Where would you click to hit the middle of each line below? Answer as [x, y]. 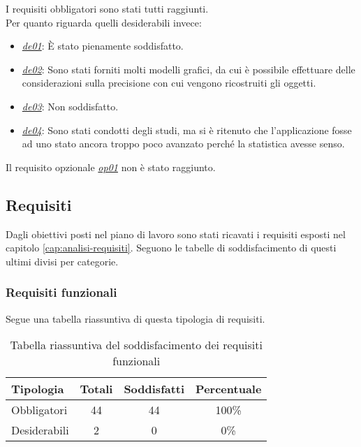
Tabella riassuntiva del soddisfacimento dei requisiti [136, 345]
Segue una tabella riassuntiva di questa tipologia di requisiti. [135, 318]
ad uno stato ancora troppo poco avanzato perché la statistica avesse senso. [183, 144]
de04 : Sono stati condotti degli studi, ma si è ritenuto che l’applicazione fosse [187, 130]
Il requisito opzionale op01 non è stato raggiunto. [111, 167]
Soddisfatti [154, 389]
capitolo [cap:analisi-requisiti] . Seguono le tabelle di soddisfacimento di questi [171, 248]
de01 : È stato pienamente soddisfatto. [103, 46]
